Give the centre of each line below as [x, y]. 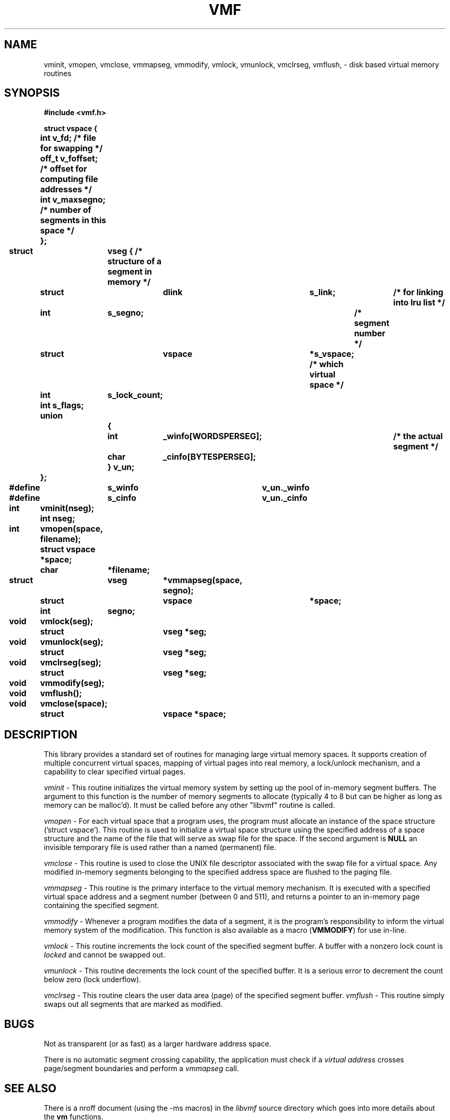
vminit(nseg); [67, 508]
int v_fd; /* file [68, 138]
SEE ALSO [30, 1088]
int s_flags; [62, 405]
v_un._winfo [286, 488]
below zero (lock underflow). [92, 980]
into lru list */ [419, 303]
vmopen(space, [72, 529]
